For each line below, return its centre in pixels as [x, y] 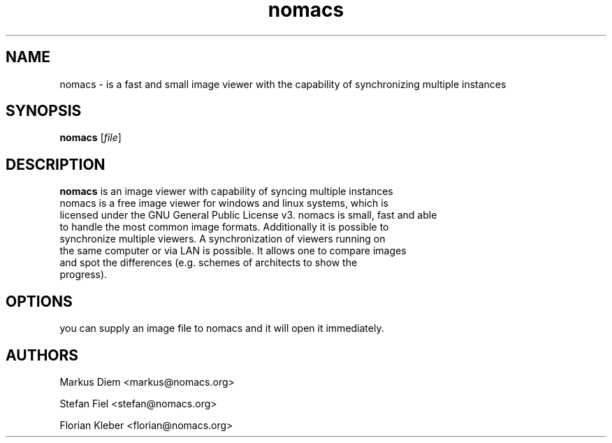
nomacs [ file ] [90, 138]
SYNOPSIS [44, 111]
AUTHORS [42, 355]
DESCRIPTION [56, 164]
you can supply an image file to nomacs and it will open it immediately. [222, 328]
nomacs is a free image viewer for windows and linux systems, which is [224, 203]
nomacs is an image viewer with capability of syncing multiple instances [226, 191]
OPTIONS [39, 301]
